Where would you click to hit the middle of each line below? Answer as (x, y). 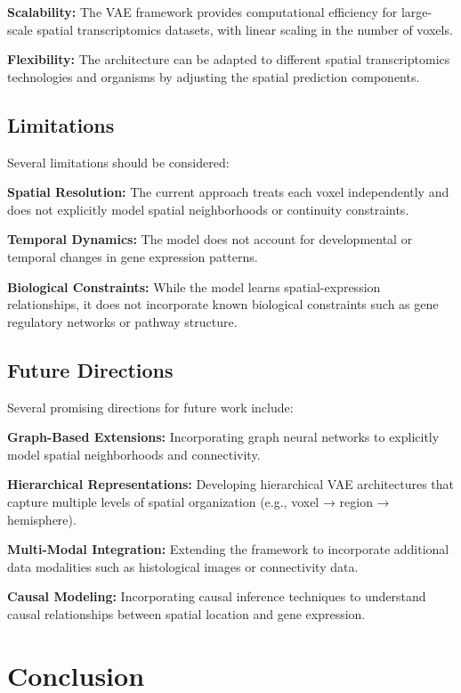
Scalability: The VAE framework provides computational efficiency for (202, 12)
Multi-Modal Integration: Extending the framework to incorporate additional (228, 549)
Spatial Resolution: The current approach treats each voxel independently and (228, 192)
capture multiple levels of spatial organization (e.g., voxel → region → (198, 501)
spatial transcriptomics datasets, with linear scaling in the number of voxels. (245, 29)
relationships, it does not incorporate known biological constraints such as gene (223, 304)
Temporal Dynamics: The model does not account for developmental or (210, 239)
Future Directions (90, 369)
